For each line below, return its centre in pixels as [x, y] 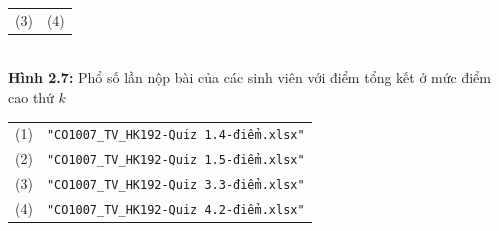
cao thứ [31, 97]
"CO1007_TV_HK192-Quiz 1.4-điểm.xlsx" [175, 135]
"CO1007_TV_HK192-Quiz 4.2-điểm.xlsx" [175, 210]
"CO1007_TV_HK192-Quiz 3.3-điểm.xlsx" [175, 185]
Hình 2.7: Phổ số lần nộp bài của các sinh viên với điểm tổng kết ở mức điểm [249, 77]
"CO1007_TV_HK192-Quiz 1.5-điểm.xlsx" [175, 160]
